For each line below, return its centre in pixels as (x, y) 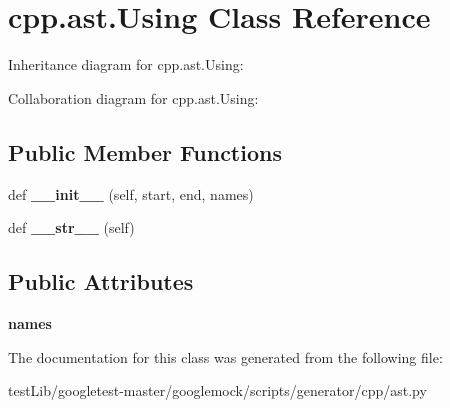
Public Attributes (101, 281)
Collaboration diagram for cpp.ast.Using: (133, 97)
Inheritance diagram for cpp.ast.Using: (126, 64)
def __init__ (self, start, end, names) (131, 193)
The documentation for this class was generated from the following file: (225, 356)
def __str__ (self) (71, 227)
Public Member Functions (145, 151)
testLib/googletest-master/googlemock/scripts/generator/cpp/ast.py (217, 390)
